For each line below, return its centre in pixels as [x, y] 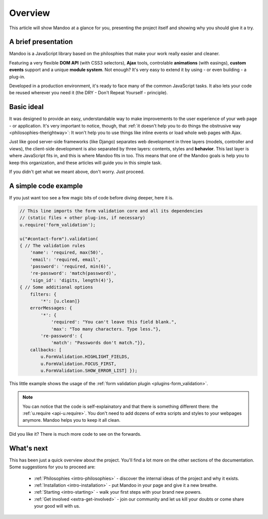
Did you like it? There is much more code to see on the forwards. [75, 434]
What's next [29, 448]
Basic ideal [27, 107]
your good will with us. [57, 506]
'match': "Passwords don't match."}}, [98, 343]
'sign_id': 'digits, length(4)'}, [72, 280]
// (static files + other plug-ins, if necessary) [83, 218]
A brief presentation [41, 42]
